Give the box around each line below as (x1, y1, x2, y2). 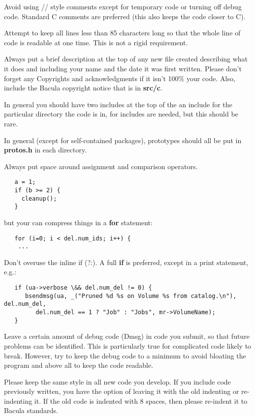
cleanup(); (21, 195, 57, 202)
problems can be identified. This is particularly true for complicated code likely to (4, 340, 252, 351)
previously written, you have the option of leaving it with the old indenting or (4, 386, 239, 396)
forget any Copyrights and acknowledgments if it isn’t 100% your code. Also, (4, 73, 235, 83)
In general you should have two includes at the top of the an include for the (4, 99, 232, 109)
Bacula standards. (4, 405, 58, 416)
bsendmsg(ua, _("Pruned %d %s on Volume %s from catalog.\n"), (25, 292, 237, 299)
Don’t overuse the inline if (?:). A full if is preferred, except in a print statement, (4, 257, 249, 267)
